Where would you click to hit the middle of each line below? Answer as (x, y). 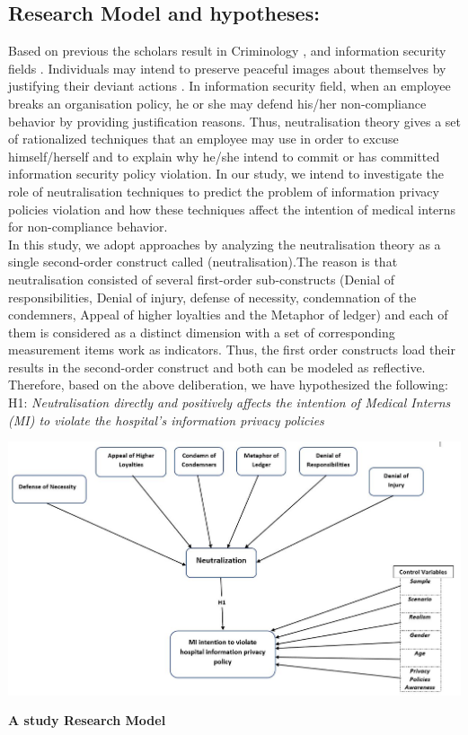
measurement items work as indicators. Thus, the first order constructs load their (232, 350)
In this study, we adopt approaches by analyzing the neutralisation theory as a (225, 244)
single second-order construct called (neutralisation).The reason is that (203, 262)
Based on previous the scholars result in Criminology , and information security (227, 51)
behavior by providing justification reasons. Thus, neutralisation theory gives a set (234, 121)
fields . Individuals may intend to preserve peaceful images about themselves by (227, 68)
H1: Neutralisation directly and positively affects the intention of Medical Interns (230, 402)
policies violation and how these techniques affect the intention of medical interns (232, 209)
